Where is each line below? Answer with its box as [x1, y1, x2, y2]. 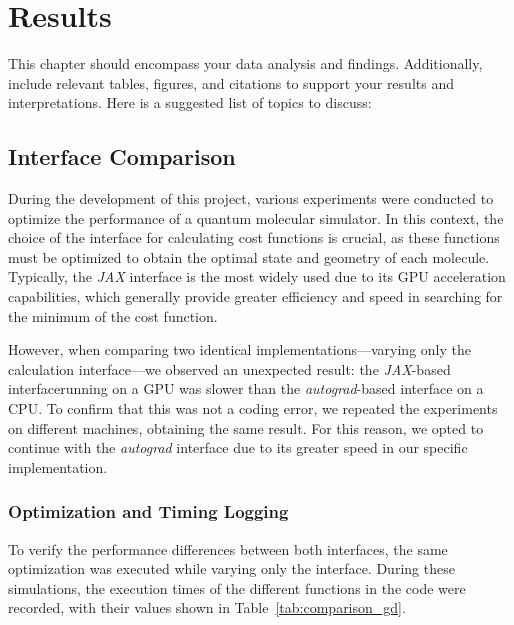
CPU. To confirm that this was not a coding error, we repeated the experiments [8, 398, 498, 419]
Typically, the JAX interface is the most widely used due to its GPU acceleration [8, 266, 506, 287]
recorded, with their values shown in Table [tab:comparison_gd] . [8, 597, 406, 618]
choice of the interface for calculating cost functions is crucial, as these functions [8, 227, 500, 248]
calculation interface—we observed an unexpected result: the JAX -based [8, 358, 451, 379]
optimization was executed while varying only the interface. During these [8, 558, 455, 579]
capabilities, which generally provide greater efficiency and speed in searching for [8, 286, 503, 307]
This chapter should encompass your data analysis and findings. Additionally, [8, 53, 483, 74]
